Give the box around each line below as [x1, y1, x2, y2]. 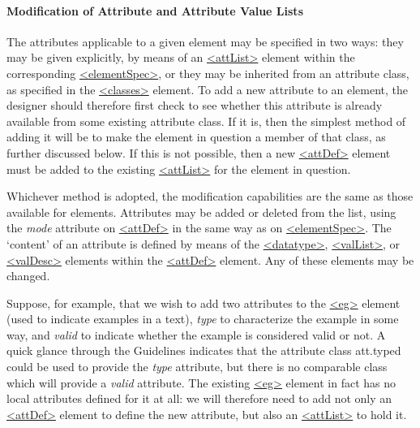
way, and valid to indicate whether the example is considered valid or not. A [6, 326, 386, 343]
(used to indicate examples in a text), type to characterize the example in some [6, 310, 399, 327]
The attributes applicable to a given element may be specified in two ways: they [6, 32, 404, 50]
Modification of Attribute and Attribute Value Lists [6, 2, 303, 19]
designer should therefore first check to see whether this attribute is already [6, 97, 383, 114]
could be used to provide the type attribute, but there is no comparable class [6, 358, 388, 375]
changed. [6, 267, 50, 284]
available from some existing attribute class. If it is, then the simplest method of [6, 112, 406, 129]
